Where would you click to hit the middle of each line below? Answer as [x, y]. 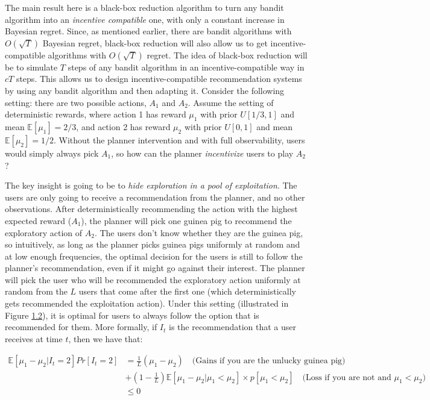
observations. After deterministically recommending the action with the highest [151, 209]
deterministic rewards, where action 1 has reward [96, 114]
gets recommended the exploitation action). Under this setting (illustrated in [147, 303]
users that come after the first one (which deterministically [187, 291]
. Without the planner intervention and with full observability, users [179, 139]
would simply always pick [52, 153]
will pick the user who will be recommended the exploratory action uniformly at [153, 279]
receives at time [34, 338]
